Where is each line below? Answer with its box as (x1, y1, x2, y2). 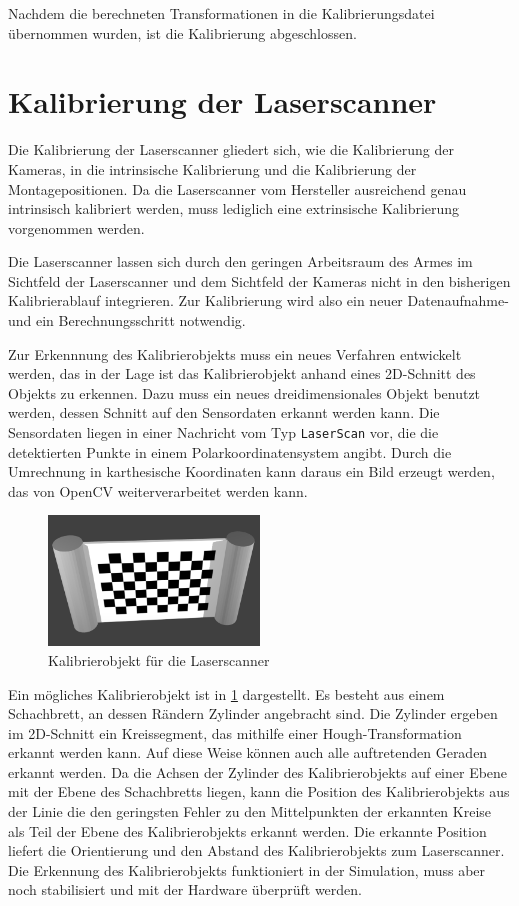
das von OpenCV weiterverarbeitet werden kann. (8, 480, 308, 501)
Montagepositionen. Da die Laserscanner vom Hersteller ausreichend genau (8, 178, 467, 199)
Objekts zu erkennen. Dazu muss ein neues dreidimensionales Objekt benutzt (8, 382, 481, 403)
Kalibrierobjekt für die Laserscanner (48, 649, 270, 670)
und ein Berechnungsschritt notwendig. (8, 310, 246, 331)
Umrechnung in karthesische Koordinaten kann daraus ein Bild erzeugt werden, (8, 461, 495, 482)
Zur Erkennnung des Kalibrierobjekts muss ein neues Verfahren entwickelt (8, 343, 462, 364)
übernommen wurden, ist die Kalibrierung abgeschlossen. (8, 22, 357, 43)
